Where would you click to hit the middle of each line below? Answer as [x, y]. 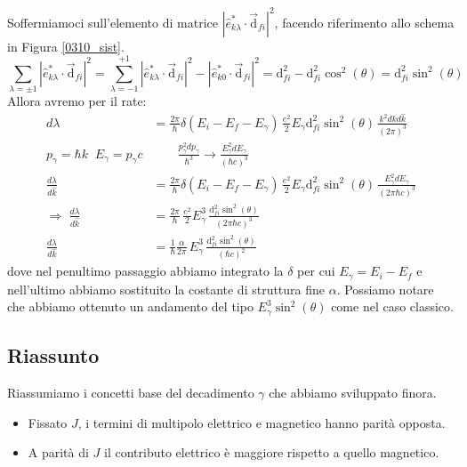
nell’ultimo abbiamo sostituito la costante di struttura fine [166, 289]
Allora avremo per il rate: [77, 101]
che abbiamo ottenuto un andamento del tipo [130, 306]
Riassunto [53, 355]
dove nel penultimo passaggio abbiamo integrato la [145, 271]
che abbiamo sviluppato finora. [353, 393]
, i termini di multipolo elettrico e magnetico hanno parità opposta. [262, 422]
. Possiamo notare [385, 289]
